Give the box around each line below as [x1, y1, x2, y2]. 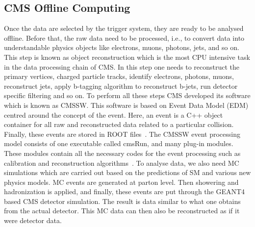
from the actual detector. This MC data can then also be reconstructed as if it [4, 205, 240, 216]
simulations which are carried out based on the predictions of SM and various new [4, 167, 251, 177]
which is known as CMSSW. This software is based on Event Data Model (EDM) [4, 100, 249, 110]
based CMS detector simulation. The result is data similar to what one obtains [4, 196, 241, 206]
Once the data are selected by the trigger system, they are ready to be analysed [4, 23, 244, 33]
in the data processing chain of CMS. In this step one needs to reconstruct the [4, 61, 240, 72]
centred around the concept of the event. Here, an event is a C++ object [4, 109, 223, 120]
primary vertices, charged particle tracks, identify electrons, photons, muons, [4, 71, 234, 81]
